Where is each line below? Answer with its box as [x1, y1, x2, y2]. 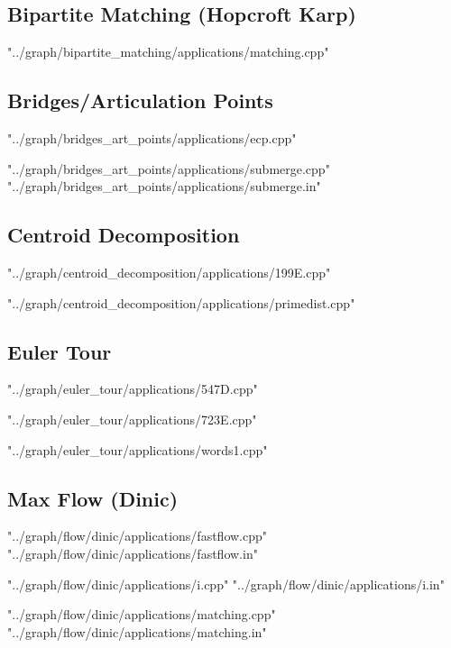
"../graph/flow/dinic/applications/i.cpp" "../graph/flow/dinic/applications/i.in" [7, 574, 445, 593]
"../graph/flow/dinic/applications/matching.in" [7, 622, 267, 641]
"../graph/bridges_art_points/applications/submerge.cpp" [7, 159, 330, 178]
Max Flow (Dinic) [7, 484, 179, 512]
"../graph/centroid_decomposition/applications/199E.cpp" [7, 262, 331, 281]
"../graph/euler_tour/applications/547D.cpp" [7, 379, 258, 398]
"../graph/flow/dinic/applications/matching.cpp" [7, 605, 276, 624]
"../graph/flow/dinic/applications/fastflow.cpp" [7, 526, 268, 545]
